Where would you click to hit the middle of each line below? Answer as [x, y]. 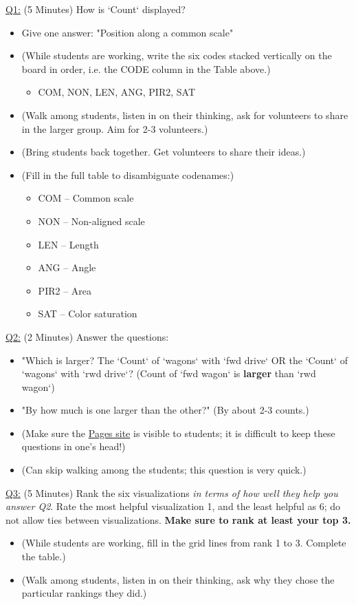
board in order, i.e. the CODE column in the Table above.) [146, 68]
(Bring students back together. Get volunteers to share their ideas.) [164, 152]
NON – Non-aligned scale [91, 221]
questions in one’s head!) [74, 446]
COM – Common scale [86, 198]
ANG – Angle [67, 267]
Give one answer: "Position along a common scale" [127, 32]
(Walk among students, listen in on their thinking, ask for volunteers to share [185, 115]
